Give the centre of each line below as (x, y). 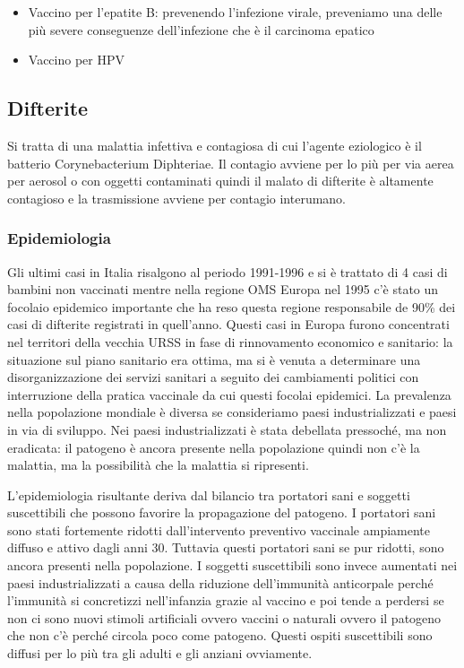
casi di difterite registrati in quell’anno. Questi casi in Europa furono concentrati (228, 324)
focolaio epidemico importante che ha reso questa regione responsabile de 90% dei (232, 306)
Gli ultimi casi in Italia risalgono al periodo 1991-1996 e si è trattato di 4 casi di (228, 271)
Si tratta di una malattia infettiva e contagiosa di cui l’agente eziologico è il (215, 145)
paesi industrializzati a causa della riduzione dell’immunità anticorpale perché (220, 582)
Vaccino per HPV (76, 60)
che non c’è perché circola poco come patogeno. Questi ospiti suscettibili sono (220, 635)
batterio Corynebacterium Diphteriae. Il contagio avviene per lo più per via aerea (231, 163)
